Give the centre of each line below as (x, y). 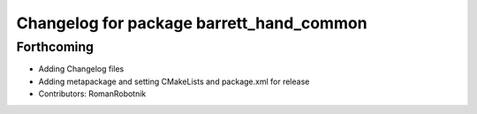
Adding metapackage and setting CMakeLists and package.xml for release (174, 81)
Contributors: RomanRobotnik (92, 94)
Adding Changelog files (81, 69)
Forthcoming (55, 47)
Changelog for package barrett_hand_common (192, 23)
